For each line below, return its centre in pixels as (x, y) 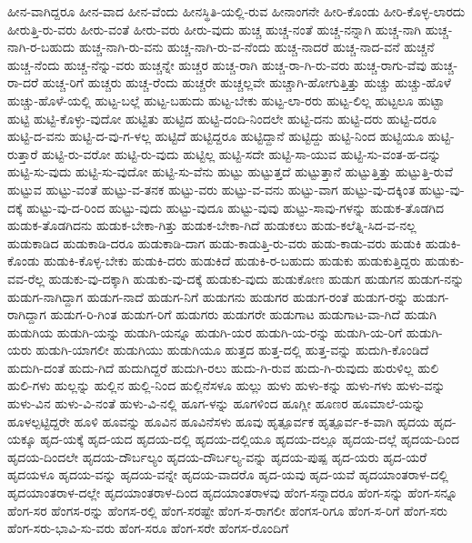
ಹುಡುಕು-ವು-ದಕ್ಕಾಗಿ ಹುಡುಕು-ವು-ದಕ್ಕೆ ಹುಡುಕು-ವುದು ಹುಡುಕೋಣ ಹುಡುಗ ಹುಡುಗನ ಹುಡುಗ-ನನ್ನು (256, 278)
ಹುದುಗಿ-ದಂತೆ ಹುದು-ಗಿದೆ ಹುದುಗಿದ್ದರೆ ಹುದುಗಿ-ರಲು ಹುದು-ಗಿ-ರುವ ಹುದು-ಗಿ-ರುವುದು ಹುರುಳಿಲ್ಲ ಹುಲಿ (223, 367)
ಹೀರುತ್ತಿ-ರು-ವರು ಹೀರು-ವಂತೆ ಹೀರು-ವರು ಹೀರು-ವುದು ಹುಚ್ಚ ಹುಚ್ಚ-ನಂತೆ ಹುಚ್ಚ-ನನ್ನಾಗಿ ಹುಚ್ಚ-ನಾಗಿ (215, 29)
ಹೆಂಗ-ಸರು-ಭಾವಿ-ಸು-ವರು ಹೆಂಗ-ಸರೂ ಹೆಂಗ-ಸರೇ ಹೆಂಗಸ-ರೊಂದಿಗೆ (148, 528)
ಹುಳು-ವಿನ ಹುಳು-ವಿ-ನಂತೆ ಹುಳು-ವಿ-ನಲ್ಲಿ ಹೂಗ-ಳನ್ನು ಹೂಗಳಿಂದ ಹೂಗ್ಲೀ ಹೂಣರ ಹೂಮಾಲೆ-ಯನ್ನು (216, 403)
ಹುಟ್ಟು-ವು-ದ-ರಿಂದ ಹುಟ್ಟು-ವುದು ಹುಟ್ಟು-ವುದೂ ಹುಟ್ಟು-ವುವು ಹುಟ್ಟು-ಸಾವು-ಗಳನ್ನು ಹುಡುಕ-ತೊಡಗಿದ (236, 207)
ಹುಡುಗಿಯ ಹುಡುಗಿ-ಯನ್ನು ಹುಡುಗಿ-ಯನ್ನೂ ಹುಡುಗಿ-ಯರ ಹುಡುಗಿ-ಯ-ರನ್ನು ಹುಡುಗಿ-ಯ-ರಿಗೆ (205, 332)
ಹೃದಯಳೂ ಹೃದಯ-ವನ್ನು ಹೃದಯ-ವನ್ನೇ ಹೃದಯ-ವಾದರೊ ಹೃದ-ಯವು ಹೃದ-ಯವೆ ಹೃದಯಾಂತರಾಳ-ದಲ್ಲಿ (228, 474)
